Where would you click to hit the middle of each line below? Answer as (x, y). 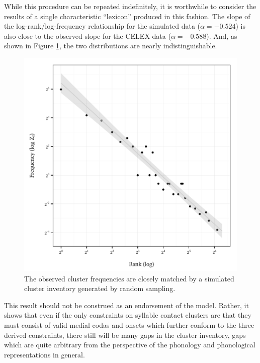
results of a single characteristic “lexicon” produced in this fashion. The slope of (127, 16)
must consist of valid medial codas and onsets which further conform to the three (129, 324)
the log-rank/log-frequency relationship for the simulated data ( (102, 26)
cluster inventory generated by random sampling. (100, 288)
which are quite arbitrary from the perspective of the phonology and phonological (130, 345)
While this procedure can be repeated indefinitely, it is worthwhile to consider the (130, 6)
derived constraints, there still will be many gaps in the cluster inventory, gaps (125, 335)
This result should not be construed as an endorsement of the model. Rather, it (126, 305)
